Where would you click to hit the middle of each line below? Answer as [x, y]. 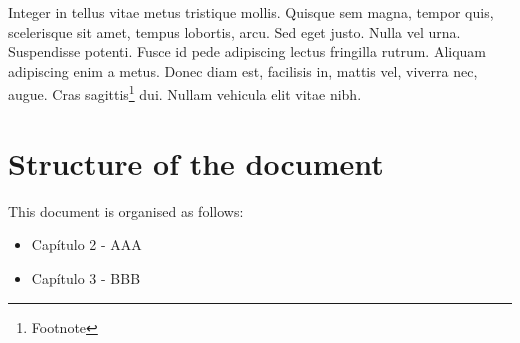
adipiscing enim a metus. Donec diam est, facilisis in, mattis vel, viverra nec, [243, 70]
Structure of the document [196, 162]
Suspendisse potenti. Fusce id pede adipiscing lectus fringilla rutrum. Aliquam [247, 51]
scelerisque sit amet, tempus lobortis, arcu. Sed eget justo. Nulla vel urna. [234, 31]
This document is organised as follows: [126, 210]
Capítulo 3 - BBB [86, 277]
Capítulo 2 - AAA [86, 244]
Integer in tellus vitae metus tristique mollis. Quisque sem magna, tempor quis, [251, 12]
